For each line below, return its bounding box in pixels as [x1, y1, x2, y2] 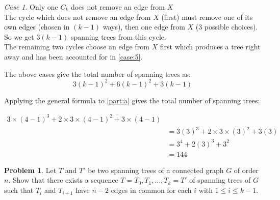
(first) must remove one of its [161, 11, 253, 22]
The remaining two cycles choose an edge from [4, 41, 149, 52]
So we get [4, 31, 34, 42]
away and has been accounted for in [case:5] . [4, 51, 143, 62]
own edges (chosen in [4, 21, 70, 32]
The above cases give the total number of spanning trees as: [4, 68, 191, 79]
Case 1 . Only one [4, 2, 58, 12]
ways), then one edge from [103, 21, 185, 32]
